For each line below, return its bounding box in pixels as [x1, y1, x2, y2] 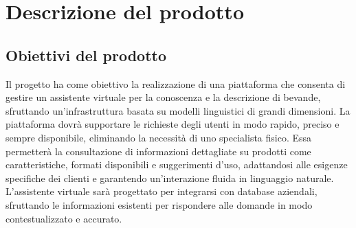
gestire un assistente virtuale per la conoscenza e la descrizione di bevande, [5, 90, 321, 104]
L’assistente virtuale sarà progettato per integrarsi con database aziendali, [5, 184, 318, 198]
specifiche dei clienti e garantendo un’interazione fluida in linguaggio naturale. [5, 170, 334, 185]
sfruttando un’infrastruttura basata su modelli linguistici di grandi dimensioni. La [5, 103, 351, 117]
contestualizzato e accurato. [5, 211, 122, 225]
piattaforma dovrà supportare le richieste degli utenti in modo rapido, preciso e [5, 117, 340, 131]
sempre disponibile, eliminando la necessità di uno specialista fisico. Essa [5, 130, 312, 144]
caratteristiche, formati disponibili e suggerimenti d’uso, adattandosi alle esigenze [5, 157, 348, 172]
